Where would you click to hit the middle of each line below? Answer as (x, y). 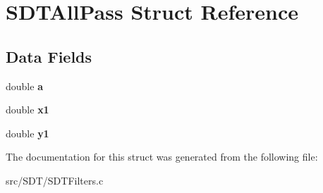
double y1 (28, 133)
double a (24, 86)
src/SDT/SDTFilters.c (55, 180)
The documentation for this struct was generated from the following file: (162, 157)
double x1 (28, 110)
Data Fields (49, 56)
